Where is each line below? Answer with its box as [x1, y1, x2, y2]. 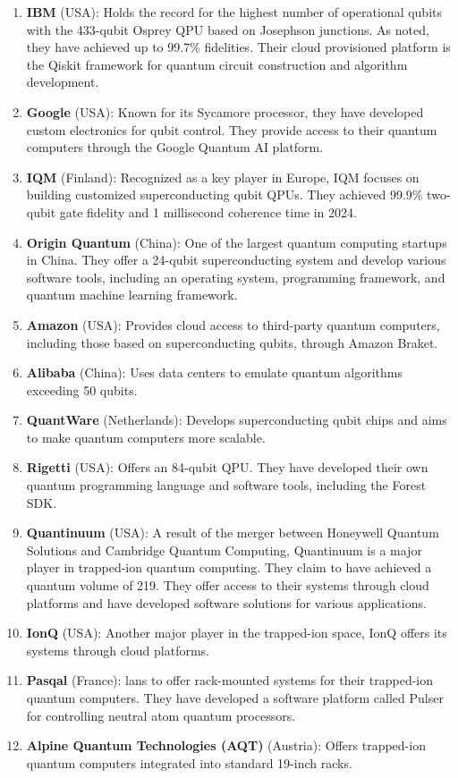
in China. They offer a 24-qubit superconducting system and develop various [26, 250, 446, 269]
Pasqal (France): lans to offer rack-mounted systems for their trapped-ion [26, 671, 434, 689]
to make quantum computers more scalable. [26, 427, 266, 446]
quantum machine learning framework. [26, 285, 238, 304]
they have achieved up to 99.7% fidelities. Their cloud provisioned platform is [26, 38, 451, 56]
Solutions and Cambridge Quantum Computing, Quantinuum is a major [26, 540, 422, 559]
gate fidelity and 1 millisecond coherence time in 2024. [59, 202, 357, 221]
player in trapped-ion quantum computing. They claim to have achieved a [26, 558, 432, 577]
